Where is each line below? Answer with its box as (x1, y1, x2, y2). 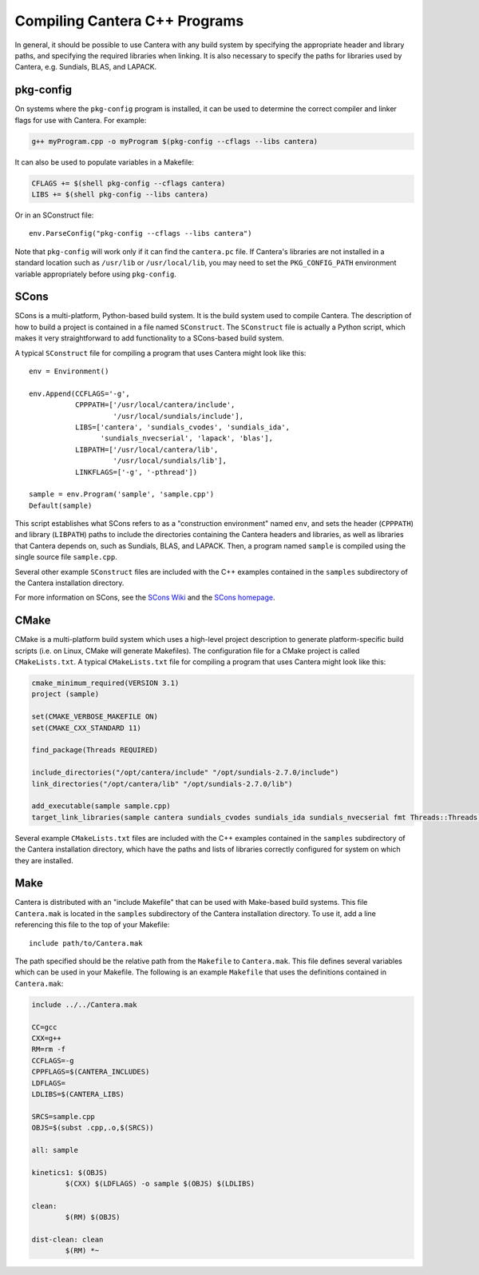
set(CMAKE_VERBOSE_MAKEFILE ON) (31, 712, 159, 721)
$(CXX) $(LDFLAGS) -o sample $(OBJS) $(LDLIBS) (65, 1179, 255, 1189)
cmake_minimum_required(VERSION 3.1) (31, 679, 180, 687)
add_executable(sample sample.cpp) (31, 802, 171, 811)
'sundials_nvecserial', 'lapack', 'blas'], (100, 434, 273, 443)
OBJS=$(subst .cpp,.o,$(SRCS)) (31, 1123, 155, 1133)
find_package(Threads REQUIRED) (31, 746, 159, 755)
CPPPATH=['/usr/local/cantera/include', (74, 400, 236, 409)
